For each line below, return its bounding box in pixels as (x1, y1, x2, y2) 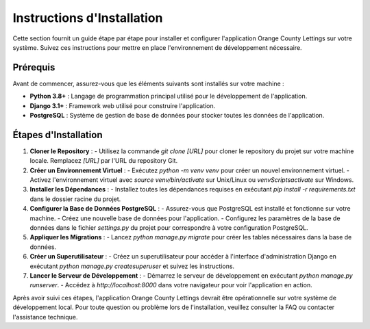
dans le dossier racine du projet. (29, 195, 121, 203)
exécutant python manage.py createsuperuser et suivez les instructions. (29, 262, 235, 270)
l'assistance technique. (12, 313, 78, 321)
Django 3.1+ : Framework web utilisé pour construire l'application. (29, 101, 216, 109)
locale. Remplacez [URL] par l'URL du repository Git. (29, 157, 178, 165)
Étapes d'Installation (12, 129, 103, 140)
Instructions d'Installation (12, 10, 163, 25)
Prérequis (12, 62, 56, 73)
